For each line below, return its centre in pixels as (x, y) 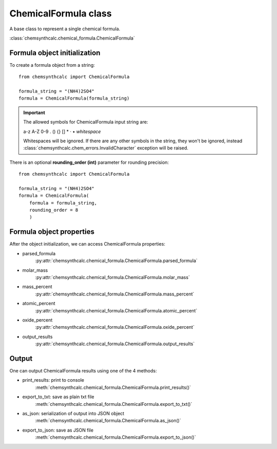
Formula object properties (52, 232)
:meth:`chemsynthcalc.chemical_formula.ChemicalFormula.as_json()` (108, 421)
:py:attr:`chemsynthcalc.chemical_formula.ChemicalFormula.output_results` (115, 344)
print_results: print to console (53, 380)
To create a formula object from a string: (52, 65)
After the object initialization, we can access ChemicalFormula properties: (87, 244)
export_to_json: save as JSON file (58, 430)
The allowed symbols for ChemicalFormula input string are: (86, 122)
